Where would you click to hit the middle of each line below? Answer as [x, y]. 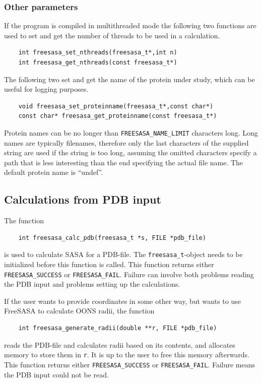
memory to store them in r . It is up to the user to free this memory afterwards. [127, 355]
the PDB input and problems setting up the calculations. [92, 284]
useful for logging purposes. [46, 89]
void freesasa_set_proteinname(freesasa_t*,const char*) [116, 106]
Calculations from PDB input [83, 199]
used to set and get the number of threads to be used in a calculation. [112, 35]
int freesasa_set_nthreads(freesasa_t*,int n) [98, 53]
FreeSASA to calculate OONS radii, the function [79, 311]
